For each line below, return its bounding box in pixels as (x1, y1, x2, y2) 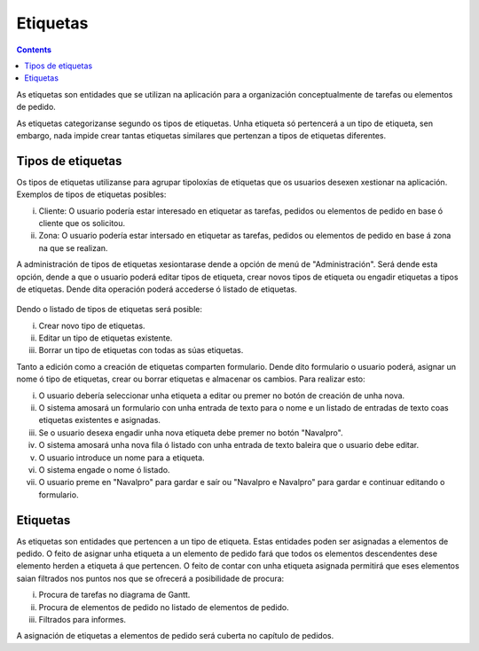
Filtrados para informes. (38, 615, 127, 625)
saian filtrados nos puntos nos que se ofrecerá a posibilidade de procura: (16, 573, 285, 584)
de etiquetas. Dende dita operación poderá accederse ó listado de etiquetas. (16, 284, 297, 294)
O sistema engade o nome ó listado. (38, 465, 170, 475)
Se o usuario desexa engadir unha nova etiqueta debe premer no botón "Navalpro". (38, 427, 343, 438)
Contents (16, 44, 52, 55)
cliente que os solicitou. (38, 217, 126, 228)
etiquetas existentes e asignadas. (38, 415, 161, 426)
